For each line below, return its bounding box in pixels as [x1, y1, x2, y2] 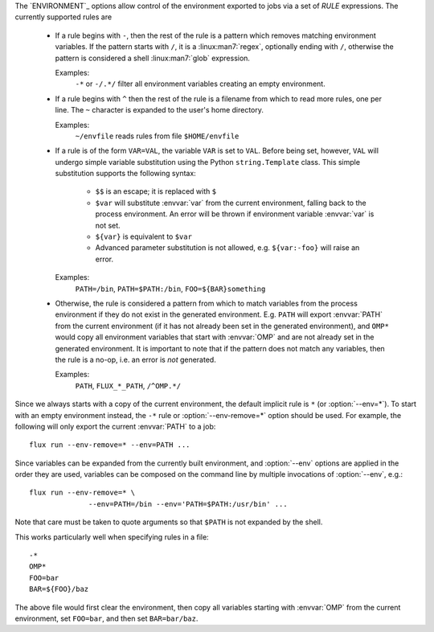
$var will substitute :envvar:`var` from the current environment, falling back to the [95, 198, 366, 207]
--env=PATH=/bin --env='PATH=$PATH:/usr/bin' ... [88, 499, 289, 508]
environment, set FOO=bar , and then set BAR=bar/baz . [14, 614, 199, 623]
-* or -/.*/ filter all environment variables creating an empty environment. [75, 79, 325, 88]
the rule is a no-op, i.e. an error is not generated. [55, 355, 216, 364]
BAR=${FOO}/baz [29, 585, 89, 594]
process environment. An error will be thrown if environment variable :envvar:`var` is [95, 209, 375, 219]
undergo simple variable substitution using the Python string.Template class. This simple [55, 157, 361, 166]
